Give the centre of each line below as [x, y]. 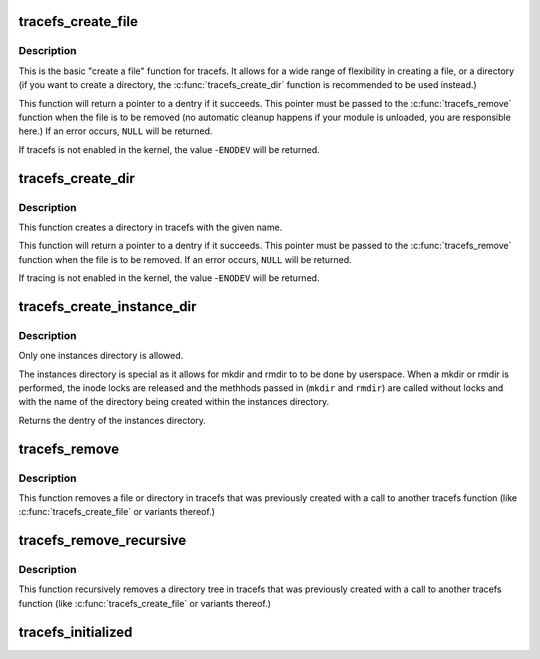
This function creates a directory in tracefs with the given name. [150, 227]
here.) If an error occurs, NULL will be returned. [115, 131]
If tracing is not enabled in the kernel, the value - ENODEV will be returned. [169, 278]
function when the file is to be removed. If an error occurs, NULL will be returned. [185, 259]
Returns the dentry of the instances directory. [112, 420]
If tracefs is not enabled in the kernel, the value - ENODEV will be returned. [169, 149]
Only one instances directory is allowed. [101, 356]
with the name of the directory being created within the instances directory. [174, 402]
